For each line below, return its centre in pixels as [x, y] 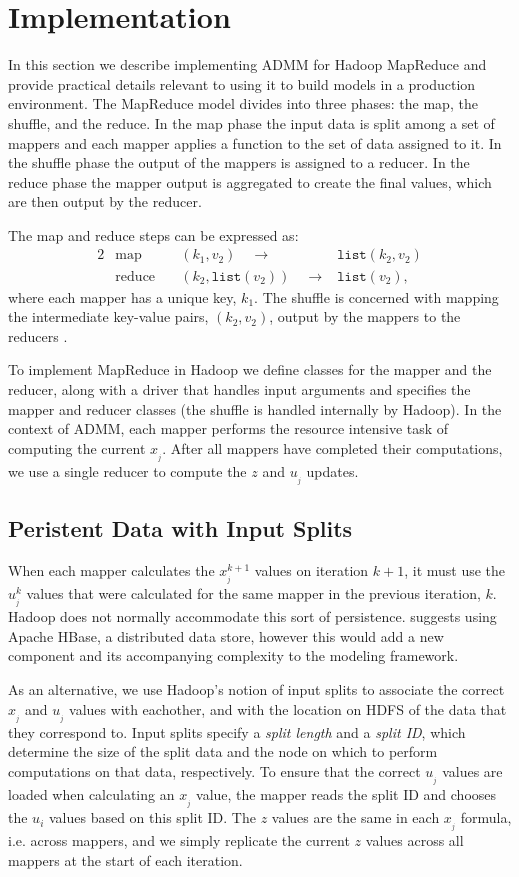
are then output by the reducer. [105, 201]
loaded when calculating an [91, 794]
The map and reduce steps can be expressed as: [153, 234]
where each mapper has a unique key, [122, 296]
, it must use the [455, 570]
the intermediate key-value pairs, [108, 316]
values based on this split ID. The [152, 817]
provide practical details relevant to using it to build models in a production [242, 83]
